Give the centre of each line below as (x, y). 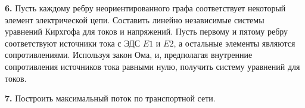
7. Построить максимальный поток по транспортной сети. (110, 98)
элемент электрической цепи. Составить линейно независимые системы (135, 19)
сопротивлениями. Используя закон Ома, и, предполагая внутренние (129, 55)
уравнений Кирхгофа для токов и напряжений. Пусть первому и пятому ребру (147, 31)
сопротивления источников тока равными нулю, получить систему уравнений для (152, 66)
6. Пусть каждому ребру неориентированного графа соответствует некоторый (145, 8)
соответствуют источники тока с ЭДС (73, 43)
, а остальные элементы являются (234, 43)
